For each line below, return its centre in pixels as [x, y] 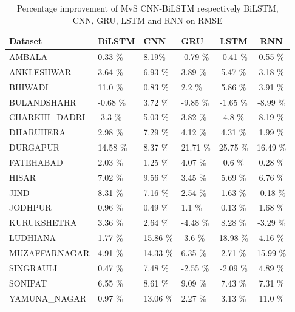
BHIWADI [29, 86]
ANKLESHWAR [40, 71]
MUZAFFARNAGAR [49, 253]
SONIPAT [28, 283]
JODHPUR [30, 207]
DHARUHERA [37, 132]
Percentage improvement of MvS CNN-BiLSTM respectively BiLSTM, [147, 8]
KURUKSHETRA [43, 222]
